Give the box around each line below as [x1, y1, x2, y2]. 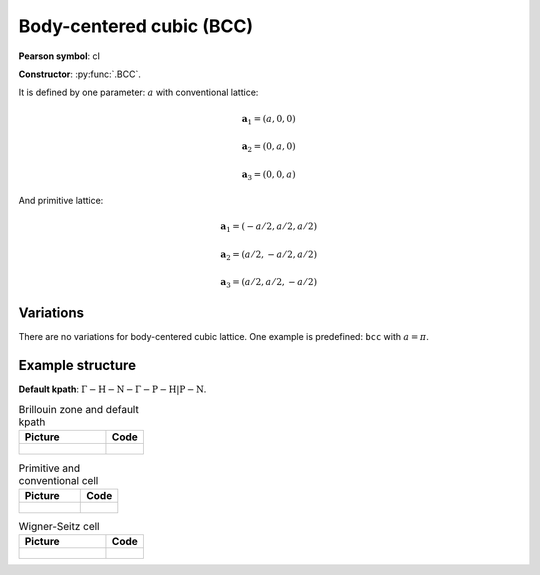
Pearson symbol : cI [18, 50, 100, 62]
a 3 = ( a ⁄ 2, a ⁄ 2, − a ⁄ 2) [220, 276, 318, 290]
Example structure [18, 356, 137, 374]
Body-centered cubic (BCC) [18, 15, 254, 37]
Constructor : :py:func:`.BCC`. [18, 68, 142, 80]
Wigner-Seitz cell [18, 519, 100, 533]
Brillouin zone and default [18, 403, 139, 417]
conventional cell [18, 473, 99, 487]
